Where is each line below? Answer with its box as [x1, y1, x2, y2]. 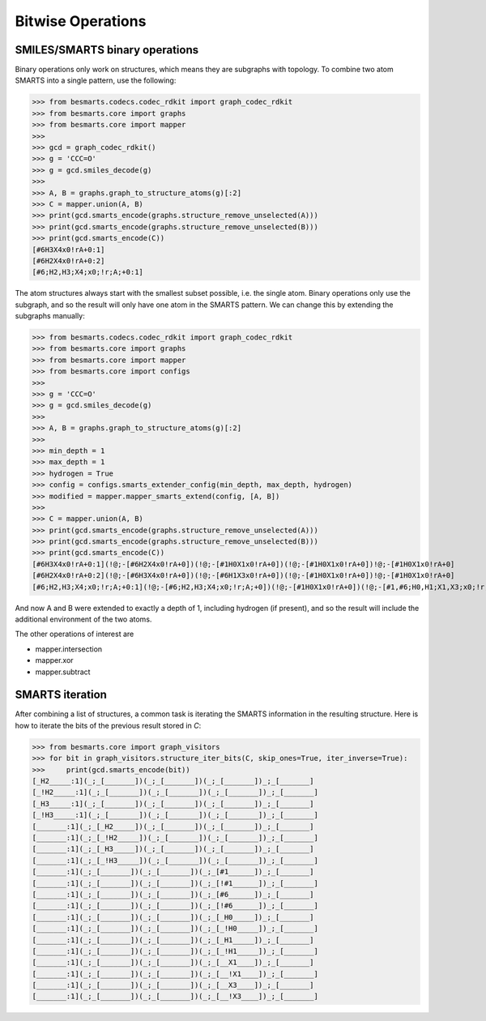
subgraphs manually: [15, 311, 85, 321]
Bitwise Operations [15, 12, 147, 30]
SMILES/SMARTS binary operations [15, 43, 199, 57]
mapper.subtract [35, 667, 91, 677]
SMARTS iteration [15, 688, 107, 702]
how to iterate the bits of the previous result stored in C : [15, 720, 202, 730]
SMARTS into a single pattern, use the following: [15, 75, 177, 85]
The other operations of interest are [15, 629, 134, 639]
